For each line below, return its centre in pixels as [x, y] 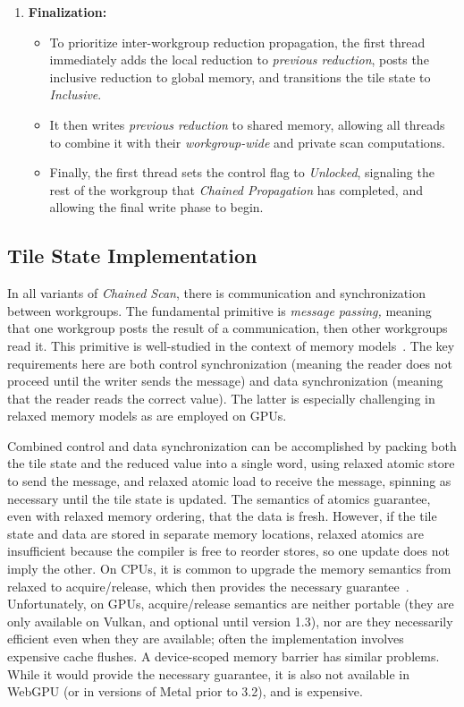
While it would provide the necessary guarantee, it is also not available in [208, 673]
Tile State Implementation [132, 256]
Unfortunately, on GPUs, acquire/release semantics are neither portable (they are [231, 604]
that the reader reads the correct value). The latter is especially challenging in [221, 398]
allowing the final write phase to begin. [156, 207]
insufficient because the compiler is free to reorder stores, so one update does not [228, 551]
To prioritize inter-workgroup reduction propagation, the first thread [237, 42]
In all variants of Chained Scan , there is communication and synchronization [216, 293]
